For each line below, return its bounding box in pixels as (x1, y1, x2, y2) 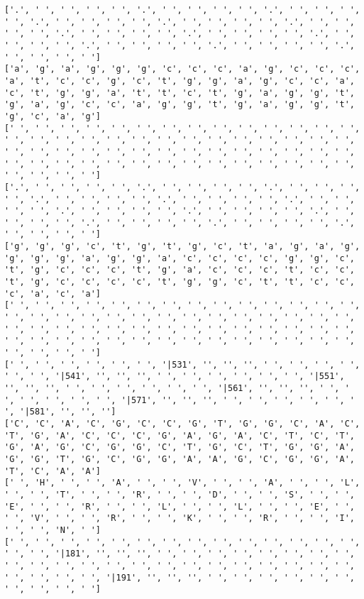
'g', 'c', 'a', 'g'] (4, 111, 101, 121)
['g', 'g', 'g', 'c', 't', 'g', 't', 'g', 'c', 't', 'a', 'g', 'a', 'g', (4, 241, 360, 252)
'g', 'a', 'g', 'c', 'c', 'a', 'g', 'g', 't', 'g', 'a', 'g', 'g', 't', (4, 99, 355, 110)
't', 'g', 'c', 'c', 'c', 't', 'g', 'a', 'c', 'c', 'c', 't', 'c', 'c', (4, 265, 355, 275)
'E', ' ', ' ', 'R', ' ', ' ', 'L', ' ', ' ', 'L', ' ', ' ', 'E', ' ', (4, 501, 355, 512)
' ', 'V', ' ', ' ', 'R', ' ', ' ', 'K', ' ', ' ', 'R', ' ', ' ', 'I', (4, 513, 355, 524)
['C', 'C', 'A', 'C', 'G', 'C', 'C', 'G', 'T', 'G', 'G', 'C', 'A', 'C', (4, 418, 360, 429)
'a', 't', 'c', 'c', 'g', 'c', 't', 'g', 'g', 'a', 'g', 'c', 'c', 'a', (4, 75, 355, 86)
